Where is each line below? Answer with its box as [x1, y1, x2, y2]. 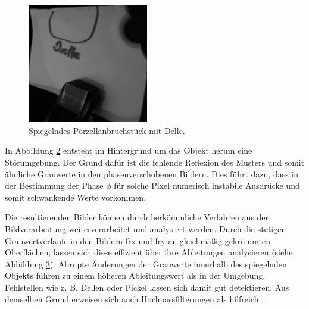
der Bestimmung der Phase [5, 179, 104, 192]
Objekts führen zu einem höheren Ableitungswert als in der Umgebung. [5, 269, 266, 282]
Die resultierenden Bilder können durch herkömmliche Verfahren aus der [5, 211, 269, 223]
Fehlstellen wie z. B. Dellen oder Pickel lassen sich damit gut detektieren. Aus [5, 280, 289, 293]
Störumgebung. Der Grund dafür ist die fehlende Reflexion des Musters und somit [5, 156, 305, 168]
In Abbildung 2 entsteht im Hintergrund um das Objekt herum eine [5, 144, 252, 157]
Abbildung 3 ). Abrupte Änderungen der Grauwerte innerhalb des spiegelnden [5, 257, 287, 270]
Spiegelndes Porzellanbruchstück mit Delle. [29, 124, 185, 136]
